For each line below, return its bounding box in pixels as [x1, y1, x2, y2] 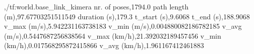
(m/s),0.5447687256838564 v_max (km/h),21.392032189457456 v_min [4, 30, 221, 41]
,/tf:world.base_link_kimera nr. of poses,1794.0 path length [4, 1, 189, 11]
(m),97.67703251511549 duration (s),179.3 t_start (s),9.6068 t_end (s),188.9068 [4, 11, 250, 21]
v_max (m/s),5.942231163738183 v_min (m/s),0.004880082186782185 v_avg [4, 21, 242, 31]
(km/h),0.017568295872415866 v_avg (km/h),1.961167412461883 [4, 40, 204, 51]
